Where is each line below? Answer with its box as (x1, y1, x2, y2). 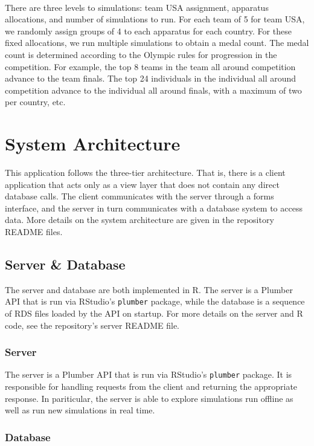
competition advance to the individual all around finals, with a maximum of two (5, 83, 302, 96)
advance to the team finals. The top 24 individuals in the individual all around (5, 72, 296, 85)
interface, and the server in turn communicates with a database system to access (5, 201, 303, 214)
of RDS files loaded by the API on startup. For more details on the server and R (5, 307, 303, 320)
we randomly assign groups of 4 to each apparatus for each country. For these (5, 24, 292, 37)
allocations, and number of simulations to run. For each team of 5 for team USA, (5, 13, 305, 25)
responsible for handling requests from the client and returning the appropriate (5, 380, 298, 393)
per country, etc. (5, 95, 66, 108)
